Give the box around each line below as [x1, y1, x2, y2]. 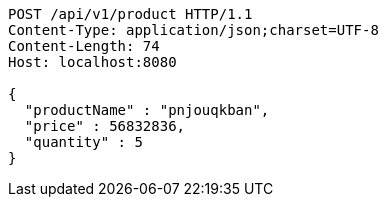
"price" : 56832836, [24, 118, 186, 134]
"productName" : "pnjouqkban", [24, 102, 270, 118]
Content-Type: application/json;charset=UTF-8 [8, 22, 379, 38]
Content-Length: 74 [8, 38, 160, 54]
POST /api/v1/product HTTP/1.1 [8, 6, 253, 22]
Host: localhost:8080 [8, 54, 177, 70]
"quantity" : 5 [24, 134, 143, 150]
